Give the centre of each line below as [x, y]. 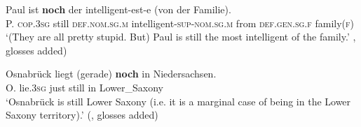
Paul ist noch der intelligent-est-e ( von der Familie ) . [118, 9]
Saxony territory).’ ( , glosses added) [82, 115]
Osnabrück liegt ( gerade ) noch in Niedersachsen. [111, 74]
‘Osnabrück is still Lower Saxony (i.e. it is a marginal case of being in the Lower [178, 101]
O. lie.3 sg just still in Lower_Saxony [84, 87]
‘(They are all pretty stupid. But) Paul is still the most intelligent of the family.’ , [181, 37]
